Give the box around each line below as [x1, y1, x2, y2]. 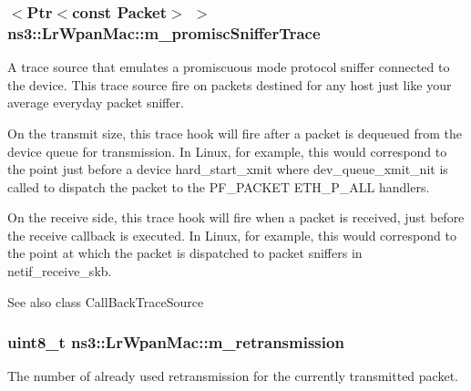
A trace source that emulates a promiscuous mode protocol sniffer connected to [7, 57, 450, 77]
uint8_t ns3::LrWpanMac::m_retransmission [7, 331, 344, 354]
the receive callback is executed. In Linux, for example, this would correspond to [7, 225, 456, 244]
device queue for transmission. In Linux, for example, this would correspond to [7, 141, 447, 160]
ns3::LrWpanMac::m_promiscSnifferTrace [7, 21, 321, 44]
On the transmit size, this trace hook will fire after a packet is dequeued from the [7, 123, 463, 142]
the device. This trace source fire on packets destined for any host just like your [7, 75, 452, 94]
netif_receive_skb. [7, 262, 112, 281]
